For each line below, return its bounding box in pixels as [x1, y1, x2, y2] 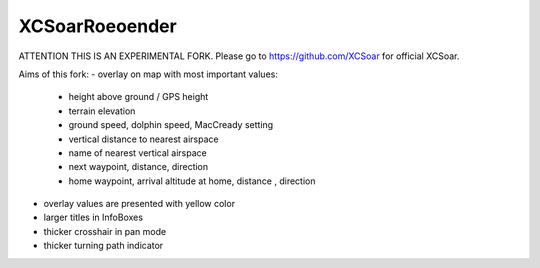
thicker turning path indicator [43, 240, 164, 252]
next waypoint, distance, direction [68, 161, 209, 173]
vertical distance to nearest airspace [68, 133, 219, 145]
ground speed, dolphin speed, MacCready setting [68, 119, 274, 131]
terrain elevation [68, 105, 136, 117]
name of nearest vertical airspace [68, 146, 207, 159]
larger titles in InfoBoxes [43, 211, 144, 224]
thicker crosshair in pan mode [43, 225, 167, 237]
